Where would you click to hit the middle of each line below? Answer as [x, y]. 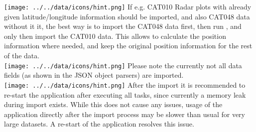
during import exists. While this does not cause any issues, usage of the [113, 104]
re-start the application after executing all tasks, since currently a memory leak [125, 94]
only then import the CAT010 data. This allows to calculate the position [115, 36]
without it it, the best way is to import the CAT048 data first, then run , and [123, 26]
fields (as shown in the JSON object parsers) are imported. [94, 75]
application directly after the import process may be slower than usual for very [125, 114]
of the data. [22, 56]
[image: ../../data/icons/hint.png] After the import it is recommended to [125, 84]
